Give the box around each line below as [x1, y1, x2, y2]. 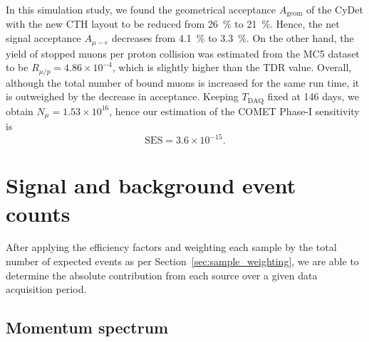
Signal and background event [6, 171, 296, 200]
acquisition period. [6, 282, 87, 296]
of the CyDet [306, 2, 363, 16]
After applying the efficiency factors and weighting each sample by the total [6, 240, 337, 255]
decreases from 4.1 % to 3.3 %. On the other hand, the [112, 31, 354, 46]
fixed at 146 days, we [267, 89, 359, 104]
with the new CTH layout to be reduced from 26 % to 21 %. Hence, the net [6, 16, 340, 31]
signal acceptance [6, 31, 81, 46]
